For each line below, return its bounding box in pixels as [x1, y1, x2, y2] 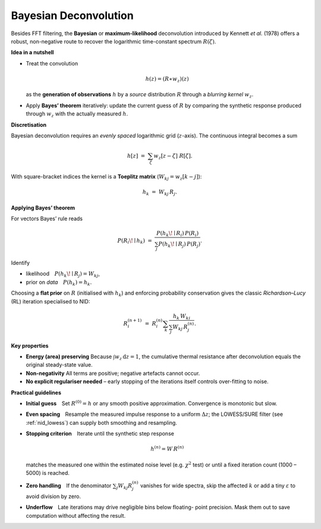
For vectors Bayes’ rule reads [11, 215, 83, 223]
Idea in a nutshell [11, 49, 54, 56]
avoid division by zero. [26, 493, 81, 500]
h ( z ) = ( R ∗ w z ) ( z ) [145, 75, 190, 83]
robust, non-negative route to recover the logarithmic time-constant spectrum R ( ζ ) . [11, 37, 216, 45]
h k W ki [172, 312, 191, 321]
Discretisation [11, 121, 47, 128]
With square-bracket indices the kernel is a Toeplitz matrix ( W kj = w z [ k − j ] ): [11, 173, 202, 181]
